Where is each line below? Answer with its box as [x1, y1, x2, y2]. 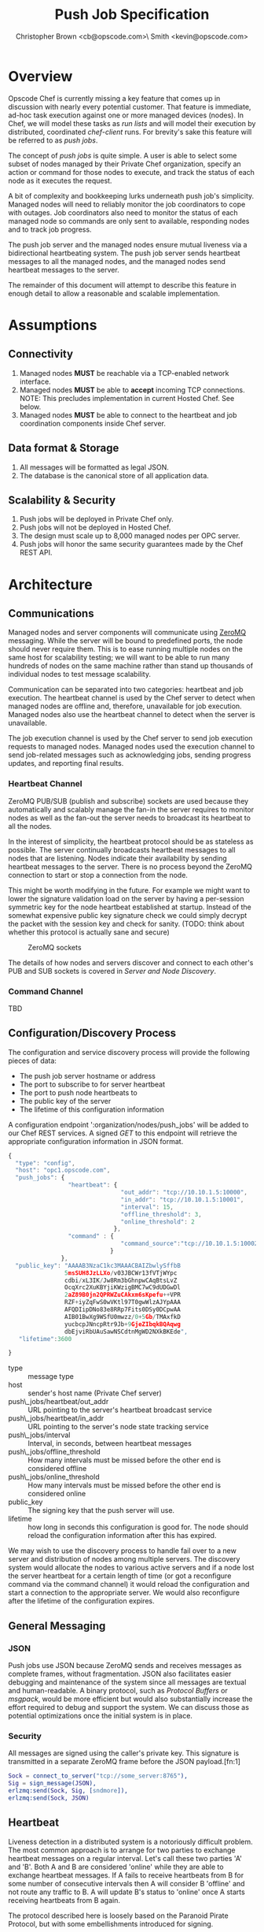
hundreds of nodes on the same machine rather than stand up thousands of [8, 661, 254, 671]
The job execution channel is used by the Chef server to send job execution [8, 734, 253, 743]
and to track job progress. [8, 225, 92, 234]
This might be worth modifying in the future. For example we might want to [8, 885, 250, 895]
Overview [8, 67, 73, 85]
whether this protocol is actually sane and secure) [8, 927, 170, 937]
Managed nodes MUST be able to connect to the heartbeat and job [19, 410, 237, 419]
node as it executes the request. [8, 176, 112, 185]
